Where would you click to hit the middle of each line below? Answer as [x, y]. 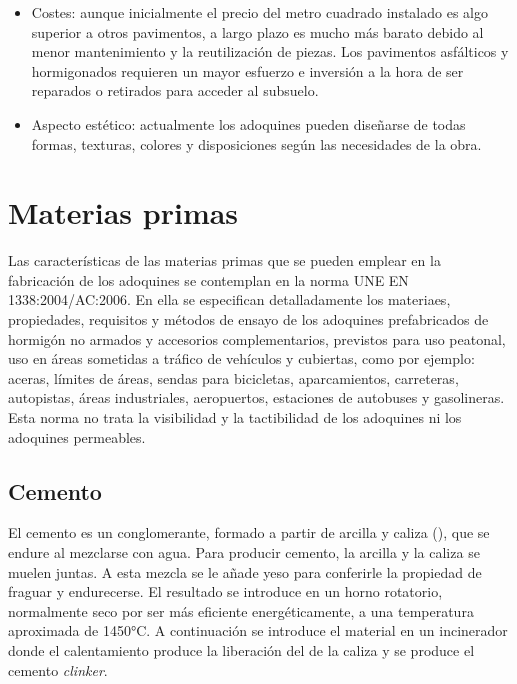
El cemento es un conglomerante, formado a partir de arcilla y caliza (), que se [249, 532]
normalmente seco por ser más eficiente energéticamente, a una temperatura [241, 610]
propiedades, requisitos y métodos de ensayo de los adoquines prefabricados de [248, 319]
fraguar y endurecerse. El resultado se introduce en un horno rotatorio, [225, 591]
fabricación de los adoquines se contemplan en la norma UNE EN [208, 279]
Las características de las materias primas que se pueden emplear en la [224, 260]
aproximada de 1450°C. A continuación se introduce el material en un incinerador [258, 630]
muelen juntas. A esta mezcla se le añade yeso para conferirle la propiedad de [245, 571]
